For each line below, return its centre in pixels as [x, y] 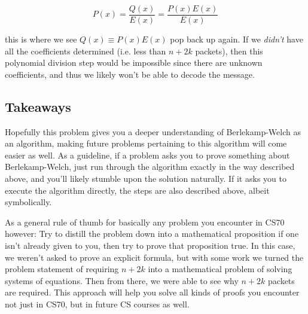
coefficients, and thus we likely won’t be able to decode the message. [130, 74]
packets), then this [229, 51]
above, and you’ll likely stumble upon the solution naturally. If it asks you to [146, 179]
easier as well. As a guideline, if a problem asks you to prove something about [147, 155]
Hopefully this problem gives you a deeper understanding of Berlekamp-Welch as [153, 131]
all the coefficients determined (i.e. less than [86, 51]
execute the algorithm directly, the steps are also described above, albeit [137, 190]
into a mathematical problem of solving [220, 269]
